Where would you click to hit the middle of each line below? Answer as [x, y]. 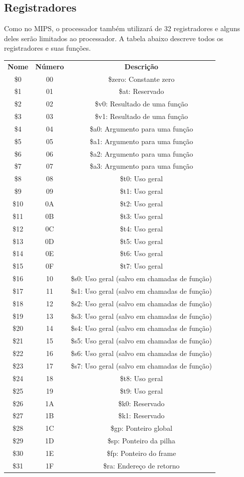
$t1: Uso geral [141, 191]
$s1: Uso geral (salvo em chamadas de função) [141, 290]
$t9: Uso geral [141, 390]
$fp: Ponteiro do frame [142, 453]
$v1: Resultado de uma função [141, 116]
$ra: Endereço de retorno [142, 465]
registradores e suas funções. [48, 48]
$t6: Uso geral [141, 253]
